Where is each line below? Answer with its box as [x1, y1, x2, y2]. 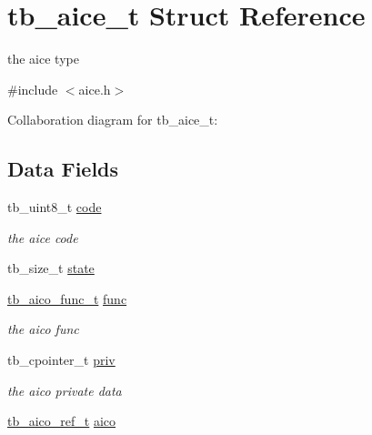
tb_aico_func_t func [7, 288, 127, 308]
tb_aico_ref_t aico [7, 411, 116, 430]
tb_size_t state [7, 258, 95, 278]
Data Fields [7, 155, 119, 183]
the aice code [7, 228, 78, 247]
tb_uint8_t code [7, 197, 102, 217]
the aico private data [7, 380, 122, 400]
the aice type [7, 49, 79, 68]
